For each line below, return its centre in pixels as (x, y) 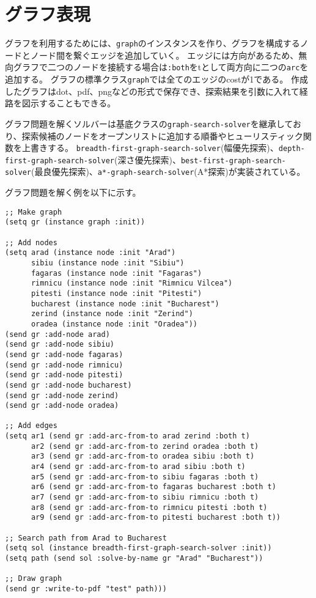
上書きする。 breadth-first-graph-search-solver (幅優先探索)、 (150, 148)
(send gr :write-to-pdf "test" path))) (86, 589)
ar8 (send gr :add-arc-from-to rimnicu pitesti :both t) (149, 507)
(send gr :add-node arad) (57, 334)
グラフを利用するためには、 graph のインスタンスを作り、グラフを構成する (152, 43)
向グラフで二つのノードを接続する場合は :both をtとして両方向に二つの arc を (157, 67)
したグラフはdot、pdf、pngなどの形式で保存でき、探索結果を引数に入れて (152, 91)
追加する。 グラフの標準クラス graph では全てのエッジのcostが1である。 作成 (156, 79)
